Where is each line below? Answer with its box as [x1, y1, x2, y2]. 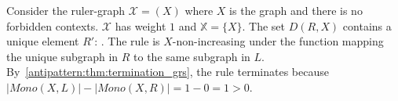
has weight [115, 17, 166, 34]
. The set [242, 17, 286, 34]
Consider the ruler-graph [6, 2, 126, 18]
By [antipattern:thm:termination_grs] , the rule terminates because [6, 63, 329, 80]
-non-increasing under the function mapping [172, 33, 384, 49]
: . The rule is [94, 33, 160, 49]
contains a [342, 17, 392, 34]
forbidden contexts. [6, 17, 99, 34]
